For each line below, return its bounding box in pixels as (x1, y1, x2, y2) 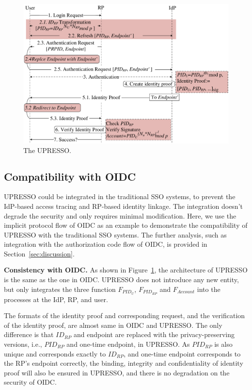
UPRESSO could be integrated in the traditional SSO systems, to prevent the (4, 191, 236, 202)
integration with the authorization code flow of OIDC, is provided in (4, 239, 207, 249)
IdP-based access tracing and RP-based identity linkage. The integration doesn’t (4, 201, 243, 211)
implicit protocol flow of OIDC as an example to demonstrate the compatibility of (4, 220, 248, 230)
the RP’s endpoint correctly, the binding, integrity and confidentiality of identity (4, 358, 243, 368)
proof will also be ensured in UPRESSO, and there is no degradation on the (4, 367, 230, 377)
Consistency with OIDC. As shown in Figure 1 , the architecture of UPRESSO (4, 265, 248, 275)
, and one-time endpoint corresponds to (124, 348, 241, 358)
